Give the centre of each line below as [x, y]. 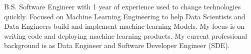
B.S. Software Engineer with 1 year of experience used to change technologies [122, 6]
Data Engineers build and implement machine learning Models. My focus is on [124, 26]
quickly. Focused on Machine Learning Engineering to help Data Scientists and [125, 16]
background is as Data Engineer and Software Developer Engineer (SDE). [117, 45]
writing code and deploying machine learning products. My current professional [126, 35]
